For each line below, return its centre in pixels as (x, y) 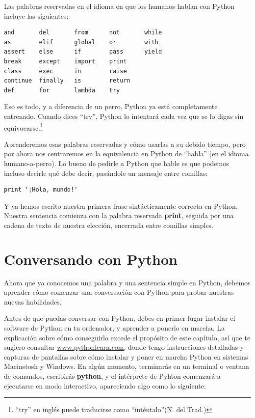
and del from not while (83, 33)
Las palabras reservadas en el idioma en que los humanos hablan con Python (119, 6)
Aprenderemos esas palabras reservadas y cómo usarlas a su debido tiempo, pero (125, 144)
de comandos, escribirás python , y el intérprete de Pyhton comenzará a (112, 376)
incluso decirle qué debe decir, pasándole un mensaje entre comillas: (106, 173)
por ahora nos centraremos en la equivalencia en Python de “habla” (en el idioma (126, 153)
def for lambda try (62, 90)
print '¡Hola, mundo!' (41, 190)
